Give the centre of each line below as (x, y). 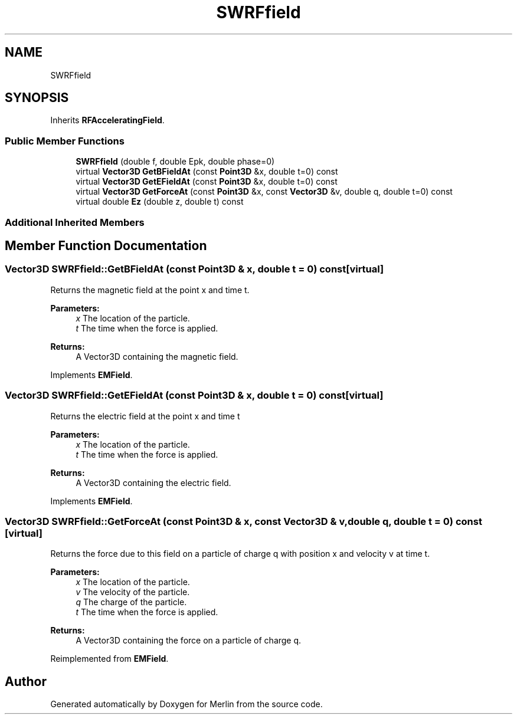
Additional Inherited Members (75, 222)
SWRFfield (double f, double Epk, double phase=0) (175, 162)
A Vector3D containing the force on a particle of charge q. (189, 641)
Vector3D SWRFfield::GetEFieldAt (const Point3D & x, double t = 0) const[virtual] (194, 395)
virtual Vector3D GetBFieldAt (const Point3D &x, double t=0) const (207, 172)
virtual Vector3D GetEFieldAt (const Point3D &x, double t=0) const (207, 182)
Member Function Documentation (106, 245)
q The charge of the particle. (131, 602)
